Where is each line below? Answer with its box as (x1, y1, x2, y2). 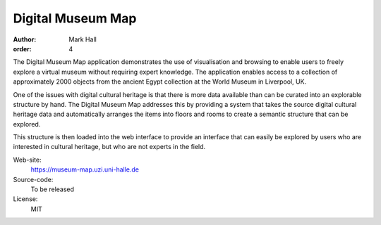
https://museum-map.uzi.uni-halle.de (30, 165, 139, 174)
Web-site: (13, 155, 42, 164)
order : (13, 44, 32, 53)
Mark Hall (68, 35, 97, 44)
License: (13, 195, 38, 203)
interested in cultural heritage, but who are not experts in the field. (13, 143, 206, 151)
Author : (13, 35, 37, 44)
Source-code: (13, 175, 54, 184)
